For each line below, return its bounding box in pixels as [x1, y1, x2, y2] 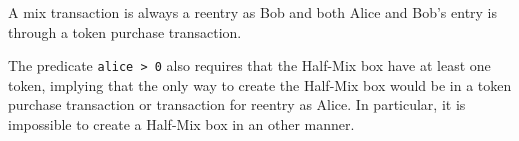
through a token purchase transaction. [8, 21, 242, 42]
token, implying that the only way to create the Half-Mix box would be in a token [8, 74, 512, 95]
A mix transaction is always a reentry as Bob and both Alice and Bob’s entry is [8, 2, 498, 22]
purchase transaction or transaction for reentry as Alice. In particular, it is [8, 94, 466, 115]
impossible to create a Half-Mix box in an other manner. [8, 114, 355, 135]
